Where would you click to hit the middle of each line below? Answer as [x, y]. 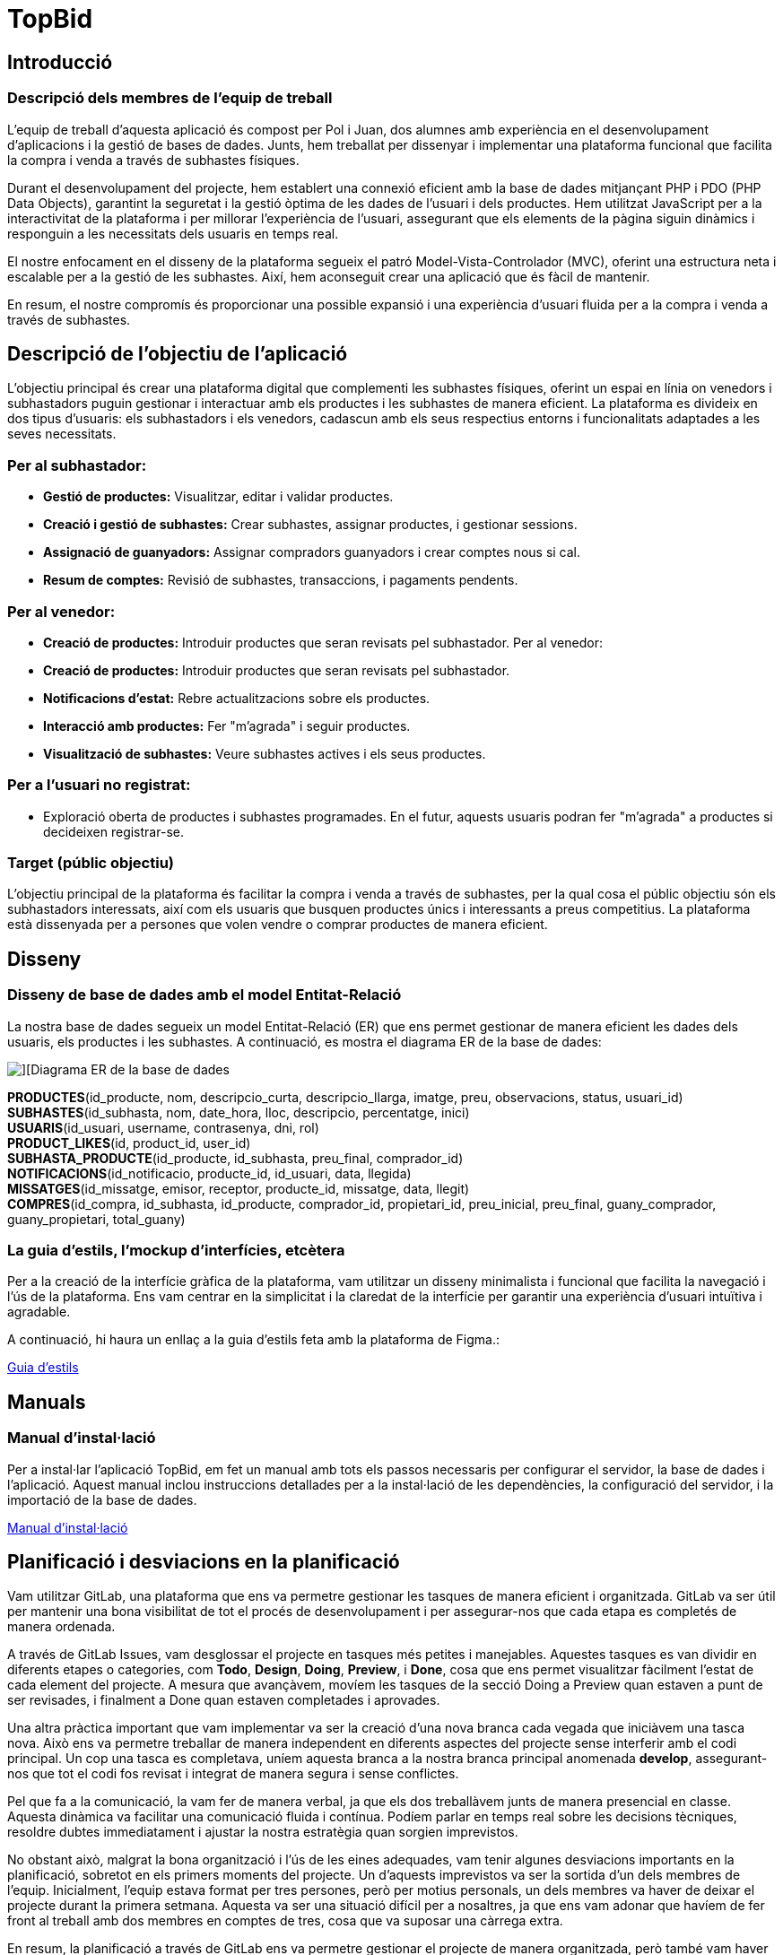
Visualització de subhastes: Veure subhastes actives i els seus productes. [265, 753]
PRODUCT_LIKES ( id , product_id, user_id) [129, 1143]
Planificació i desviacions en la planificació [204, 1562]
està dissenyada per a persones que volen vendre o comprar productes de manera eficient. [278, 925]
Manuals [47, 1402]
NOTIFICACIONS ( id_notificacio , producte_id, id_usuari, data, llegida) [209, 1173]
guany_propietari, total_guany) [96, 1219]
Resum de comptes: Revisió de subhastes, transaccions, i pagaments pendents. [281, 580]
